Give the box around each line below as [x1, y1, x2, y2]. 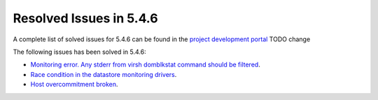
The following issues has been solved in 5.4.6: [13, 48, 146, 56]
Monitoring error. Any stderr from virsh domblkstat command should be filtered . [30, 60, 260, 69]
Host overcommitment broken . [30, 80, 118, 89]
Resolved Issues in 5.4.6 [13, 10, 158, 26]
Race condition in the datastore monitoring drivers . [30, 70, 177, 78]
